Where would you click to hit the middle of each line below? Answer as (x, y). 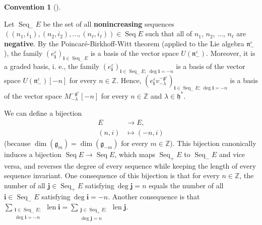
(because (17, 143)
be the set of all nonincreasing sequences (109, 23)
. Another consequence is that (154, 197)
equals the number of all (186, 185)
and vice (232, 154)
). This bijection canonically (213, 143)
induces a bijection (33, 154)
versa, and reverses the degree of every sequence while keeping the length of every (130, 165)
